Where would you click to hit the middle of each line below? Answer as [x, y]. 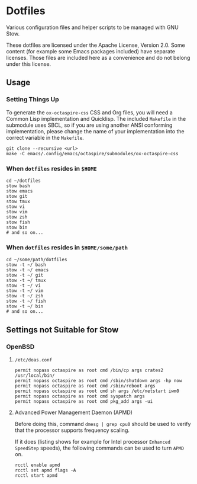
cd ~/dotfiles [24, 181]
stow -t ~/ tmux [26, 281]
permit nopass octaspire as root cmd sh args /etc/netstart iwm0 [97, 391]
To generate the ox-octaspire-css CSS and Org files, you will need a [89, 112]
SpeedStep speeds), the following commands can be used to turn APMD [99, 448]
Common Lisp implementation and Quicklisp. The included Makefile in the [96, 118]
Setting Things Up [33, 100]
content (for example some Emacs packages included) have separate [91, 51]
